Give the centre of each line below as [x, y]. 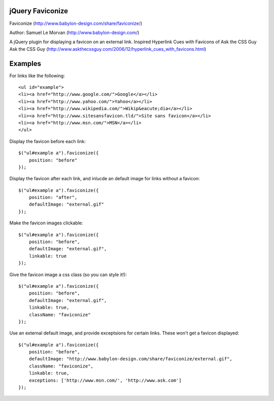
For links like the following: [37, 76]
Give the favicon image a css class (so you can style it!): [68, 275]
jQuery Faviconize [39, 11]
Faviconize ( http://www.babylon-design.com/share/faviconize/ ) [76, 23]
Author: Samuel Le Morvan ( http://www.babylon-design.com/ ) [74, 32]
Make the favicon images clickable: [46, 223]
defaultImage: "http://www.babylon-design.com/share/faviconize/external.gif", [131, 359]
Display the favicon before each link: [47, 141]
